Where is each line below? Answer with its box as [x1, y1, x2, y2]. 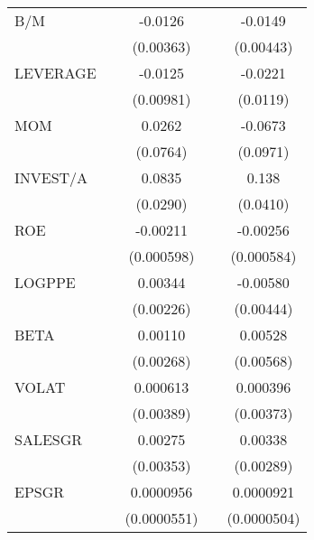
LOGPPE [14, 272, 76, 293]
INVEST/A [14, 167, 88, 188]
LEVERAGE [14, 62, 97, 83]
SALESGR [14, 429, 83, 450]
